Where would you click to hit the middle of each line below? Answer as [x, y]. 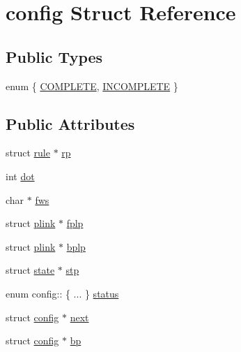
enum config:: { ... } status [62, 293]
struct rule [28, 153]
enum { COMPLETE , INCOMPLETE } [92, 86]
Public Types [54, 56]
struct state [30, 270]
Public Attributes [70, 123]
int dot [20, 176]
